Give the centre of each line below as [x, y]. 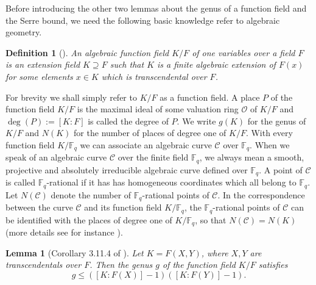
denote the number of [91, 194]
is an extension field [43, 64]
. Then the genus [121, 265]
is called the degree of [128, 121]
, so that [211, 219]
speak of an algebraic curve [56, 157]
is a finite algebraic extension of [216, 64]
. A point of [281, 169]
